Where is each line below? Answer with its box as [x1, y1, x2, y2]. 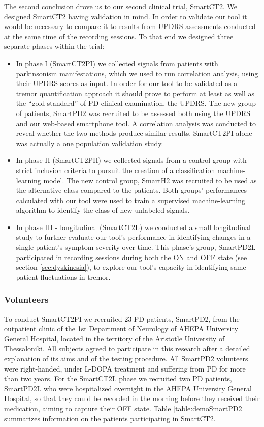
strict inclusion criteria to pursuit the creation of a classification [16, 164, 215, 175]
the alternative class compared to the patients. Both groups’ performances [16, 185, 247, 195]
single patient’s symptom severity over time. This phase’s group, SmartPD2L [16, 242, 256, 252]
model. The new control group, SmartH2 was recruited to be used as [43, 175, 257, 185]
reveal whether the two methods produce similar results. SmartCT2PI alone [16, 128, 252, 138]
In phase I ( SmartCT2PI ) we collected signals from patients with [16, 58, 218, 68]
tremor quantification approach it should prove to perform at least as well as [16, 88, 254, 98]
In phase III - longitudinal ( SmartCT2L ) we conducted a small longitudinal [16, 221, 251, 232]
